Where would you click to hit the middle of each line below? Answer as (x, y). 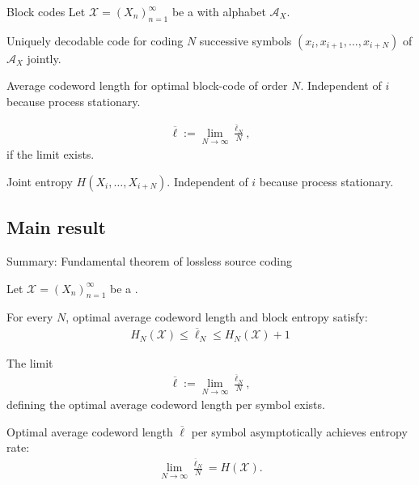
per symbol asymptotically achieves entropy (299, 431)
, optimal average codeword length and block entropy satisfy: (217, 317)
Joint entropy (40, 181)
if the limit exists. (51, 154)
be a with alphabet (219, 11)
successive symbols (245, 40)
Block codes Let (46, 11)
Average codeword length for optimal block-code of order (147, 85)
